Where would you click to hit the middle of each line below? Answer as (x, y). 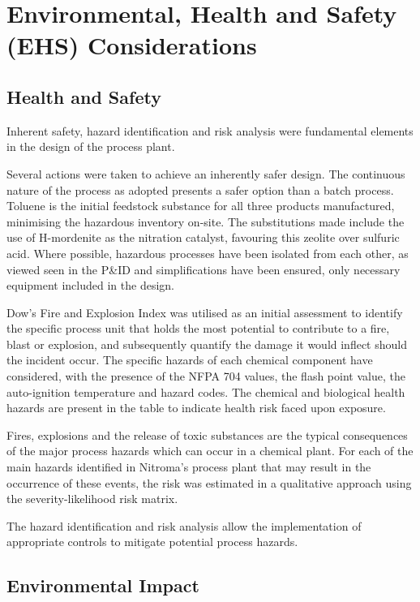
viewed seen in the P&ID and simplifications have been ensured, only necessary (204, 269)
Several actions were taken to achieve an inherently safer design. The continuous (206, 173)
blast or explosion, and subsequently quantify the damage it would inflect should (207, 344)
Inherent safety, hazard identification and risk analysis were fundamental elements (210, 130)
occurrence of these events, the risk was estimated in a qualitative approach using (209, 482)
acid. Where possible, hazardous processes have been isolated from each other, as (208, 253)
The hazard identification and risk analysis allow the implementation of (184, 525)
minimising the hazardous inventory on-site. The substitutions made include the (206, 221)
